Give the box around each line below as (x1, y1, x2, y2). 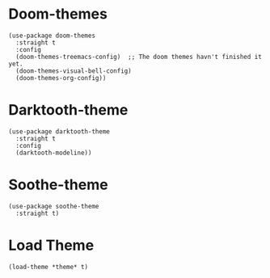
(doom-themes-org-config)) (15, 74, 107, 82)
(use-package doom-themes (8, 32, 95, 40)
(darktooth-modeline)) (15, 149, 92, 157)
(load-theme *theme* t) (8, 263, 89, 271)
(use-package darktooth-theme (8, 127, 111, 136)
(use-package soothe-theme (8, 202, 99, 210)
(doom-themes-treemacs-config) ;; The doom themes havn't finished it (15, 53, 263, 61)
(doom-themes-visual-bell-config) (15, 66, 132, 75)
